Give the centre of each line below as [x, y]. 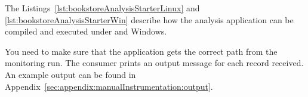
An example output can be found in [70, 74]
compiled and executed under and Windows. [86, 31]
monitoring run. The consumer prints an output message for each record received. [154, 63]
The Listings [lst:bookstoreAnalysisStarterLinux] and [102, 8]
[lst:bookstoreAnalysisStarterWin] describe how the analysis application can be [149, 19]
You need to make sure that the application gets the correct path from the [141, 51]
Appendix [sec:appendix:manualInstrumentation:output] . [109, 86]
